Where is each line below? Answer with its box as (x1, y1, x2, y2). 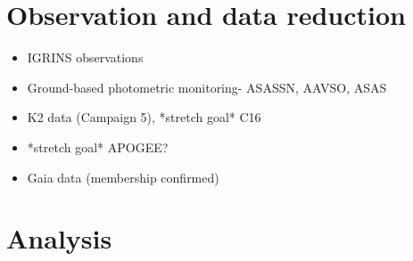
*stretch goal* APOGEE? (27, 137, 169, 156)
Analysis (6, 220, 112, 257)
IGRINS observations (27, 48, 144, 67)
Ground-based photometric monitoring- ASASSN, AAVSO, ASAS (27, 77, 387, 96)
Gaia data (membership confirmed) (27, 167, 219, 186)
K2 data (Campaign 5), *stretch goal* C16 (27, 108, 261, 126)
